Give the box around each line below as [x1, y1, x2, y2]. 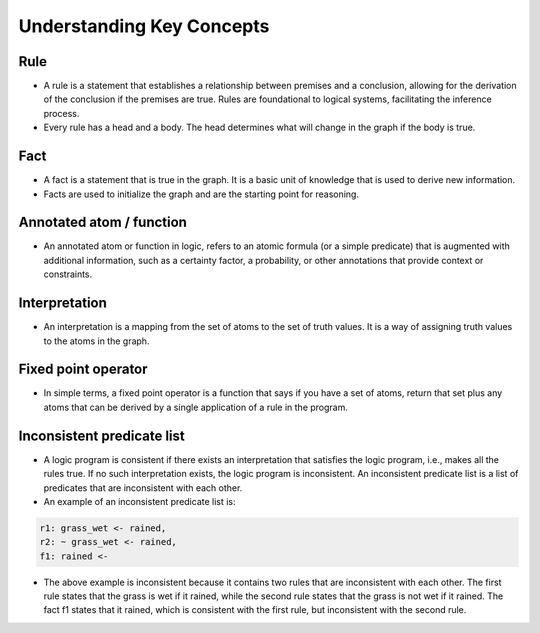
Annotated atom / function [18, 214, 187, 231]
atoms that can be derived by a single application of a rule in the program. [43, 401, 349, 413]
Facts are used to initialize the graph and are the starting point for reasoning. [43, 188, 360, 200]
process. [43, 107, 80, 119]
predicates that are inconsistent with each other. [43, 481, 243, 494]
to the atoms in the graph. [43, 335, 150, 347]
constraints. [43, 268, 93, 280]
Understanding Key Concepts [18, 15, 270, 37]
